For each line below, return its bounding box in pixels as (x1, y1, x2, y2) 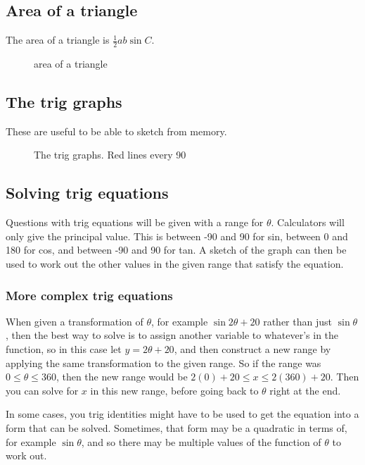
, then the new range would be (56, 369, 188, 384)
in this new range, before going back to (90, 383, 259, 397)
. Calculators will (271, 215, 345, 230)
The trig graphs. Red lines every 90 (34, 147, 186, 162)
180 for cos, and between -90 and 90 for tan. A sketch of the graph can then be (6, 242, 347, 257)
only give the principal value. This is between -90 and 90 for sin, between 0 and (6, 228, 348, 243)
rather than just (263, 314, 332, 328)
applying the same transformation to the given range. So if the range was (6, 355, 321, 370)
